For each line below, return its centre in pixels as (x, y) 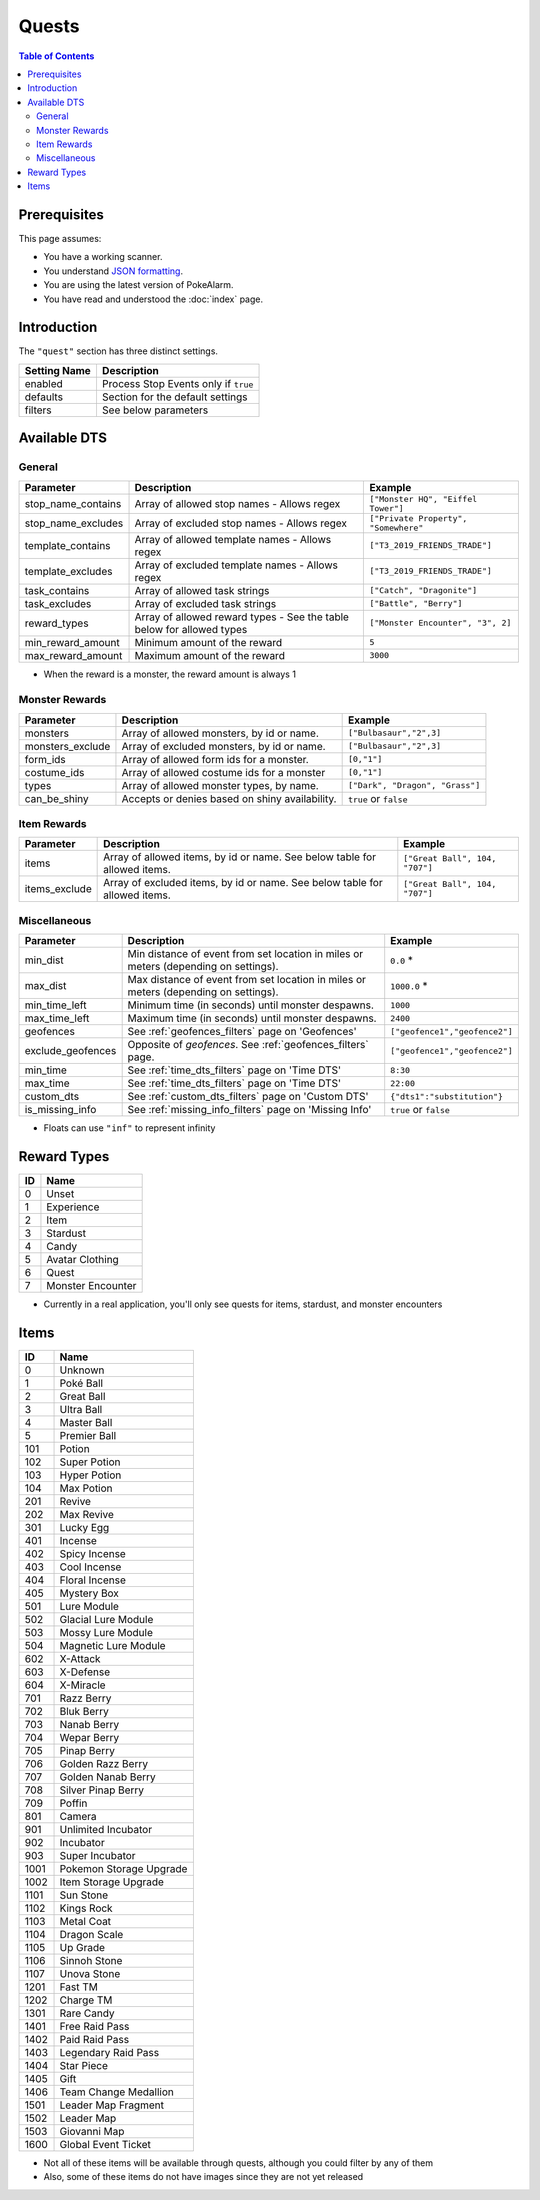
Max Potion (86, 1488)
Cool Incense (90, 1567)
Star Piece (84, 2066)
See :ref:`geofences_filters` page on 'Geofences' (242, 1032)
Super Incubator (97, 1856)
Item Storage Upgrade (112, 1882)
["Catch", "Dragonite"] (423, 590)
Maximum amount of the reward (209, 655)
